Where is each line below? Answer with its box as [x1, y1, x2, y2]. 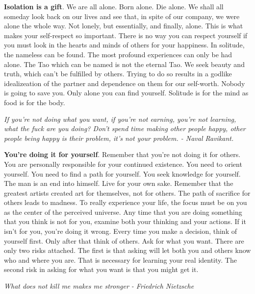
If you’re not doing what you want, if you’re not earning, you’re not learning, [4, 113, 236, 124]
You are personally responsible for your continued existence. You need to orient [4, 158, 242, 169]
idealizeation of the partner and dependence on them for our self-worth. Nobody [4, 78, 245, 88]
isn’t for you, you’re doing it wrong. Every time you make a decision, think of [4, 226, 237, 236]
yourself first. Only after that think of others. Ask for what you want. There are [4, 235, 244, 246]
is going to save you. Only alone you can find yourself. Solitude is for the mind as [4, 88, 249, 98]
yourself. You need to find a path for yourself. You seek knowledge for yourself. [4, 168, 241, 179]
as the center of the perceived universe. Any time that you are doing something [4, 206, 242, 217]
